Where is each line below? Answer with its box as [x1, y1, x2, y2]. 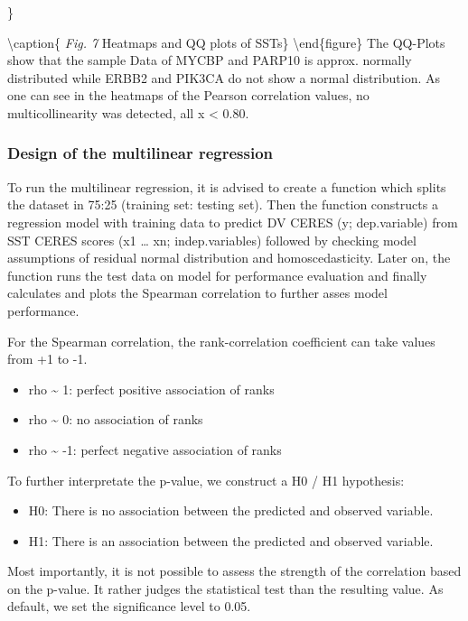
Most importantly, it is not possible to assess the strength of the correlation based [7, 561, 462, 580]
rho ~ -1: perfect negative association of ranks [28, 440, 282, 459]
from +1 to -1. [7, 349, 88, 368]
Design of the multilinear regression [7, 142, 274, 164]
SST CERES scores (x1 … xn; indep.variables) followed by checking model [7, 230, 417, 249]
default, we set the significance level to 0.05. [7, 597, 251, 616]
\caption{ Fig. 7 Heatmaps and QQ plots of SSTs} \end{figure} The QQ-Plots [7, 32, 445, 51]
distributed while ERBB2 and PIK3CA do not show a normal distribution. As [7, 68, 440, 87]
